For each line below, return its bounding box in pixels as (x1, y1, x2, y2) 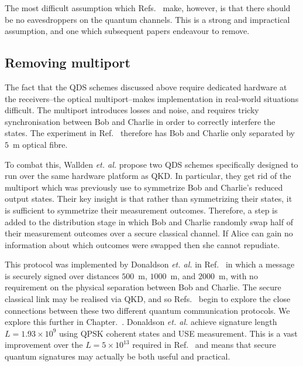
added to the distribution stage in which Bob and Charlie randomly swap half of (5, 215, 293, 228)
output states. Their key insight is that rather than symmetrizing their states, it (5, 192, 292, 205)
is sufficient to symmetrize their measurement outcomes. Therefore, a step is (5, 204, 278, 216)
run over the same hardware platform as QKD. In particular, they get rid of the (5, 170, 291, 182)
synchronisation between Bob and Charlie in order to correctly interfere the (5, 115, 276, 127)
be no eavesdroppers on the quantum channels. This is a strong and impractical (5, 13, 290, 25)
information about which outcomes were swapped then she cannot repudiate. (5, 238, 280, 250)
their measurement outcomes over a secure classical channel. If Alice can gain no (5, 227, 293, 239)
